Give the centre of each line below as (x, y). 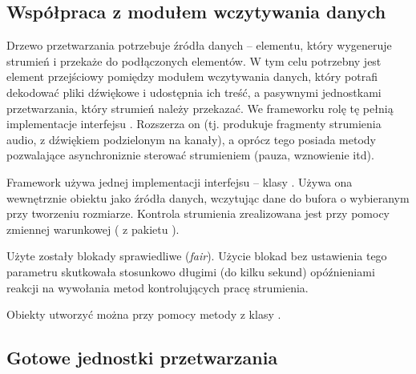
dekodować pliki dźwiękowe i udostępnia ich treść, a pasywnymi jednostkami (194, 92)
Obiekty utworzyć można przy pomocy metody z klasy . (144, 314)
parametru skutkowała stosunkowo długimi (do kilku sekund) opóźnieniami (191, 271)
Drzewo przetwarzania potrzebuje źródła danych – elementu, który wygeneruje (199, 45)
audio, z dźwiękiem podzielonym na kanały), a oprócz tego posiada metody (191, 139)
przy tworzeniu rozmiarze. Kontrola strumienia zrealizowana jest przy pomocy (198, 213)
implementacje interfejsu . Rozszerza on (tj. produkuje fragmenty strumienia (194, 124)
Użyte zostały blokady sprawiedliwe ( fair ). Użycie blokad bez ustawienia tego (197, 256)
